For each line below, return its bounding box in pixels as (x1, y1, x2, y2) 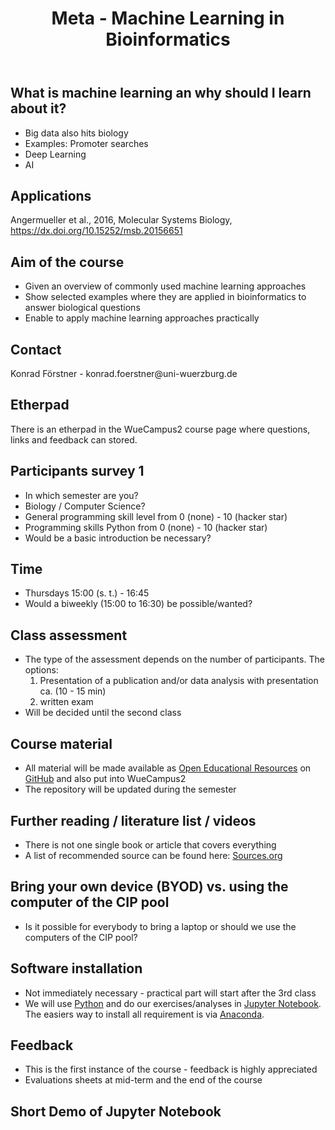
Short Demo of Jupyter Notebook (10, 1103, 222, 1120)
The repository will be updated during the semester (24, 783, 237, 796)
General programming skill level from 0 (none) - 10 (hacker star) (24, 510, 288, 522)
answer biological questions (24, 302, 141, 314)
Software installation (10, 960, 143, 977)
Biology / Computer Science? (24, 500, 146, 512)
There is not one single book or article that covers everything (24, 838, 277, 851)
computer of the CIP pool (10, 894, 170, 911)
